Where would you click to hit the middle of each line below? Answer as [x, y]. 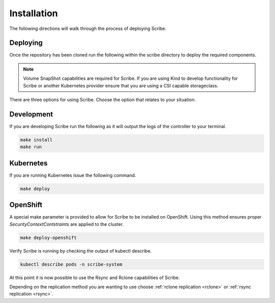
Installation [34, 13]
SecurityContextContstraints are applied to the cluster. [67, 224]
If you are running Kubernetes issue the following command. [73, 175]
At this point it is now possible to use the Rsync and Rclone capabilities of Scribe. [95, 278]
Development [31, 114]
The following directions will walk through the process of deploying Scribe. [88, 28]
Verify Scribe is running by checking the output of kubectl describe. [81, 251]
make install [36, 140]
